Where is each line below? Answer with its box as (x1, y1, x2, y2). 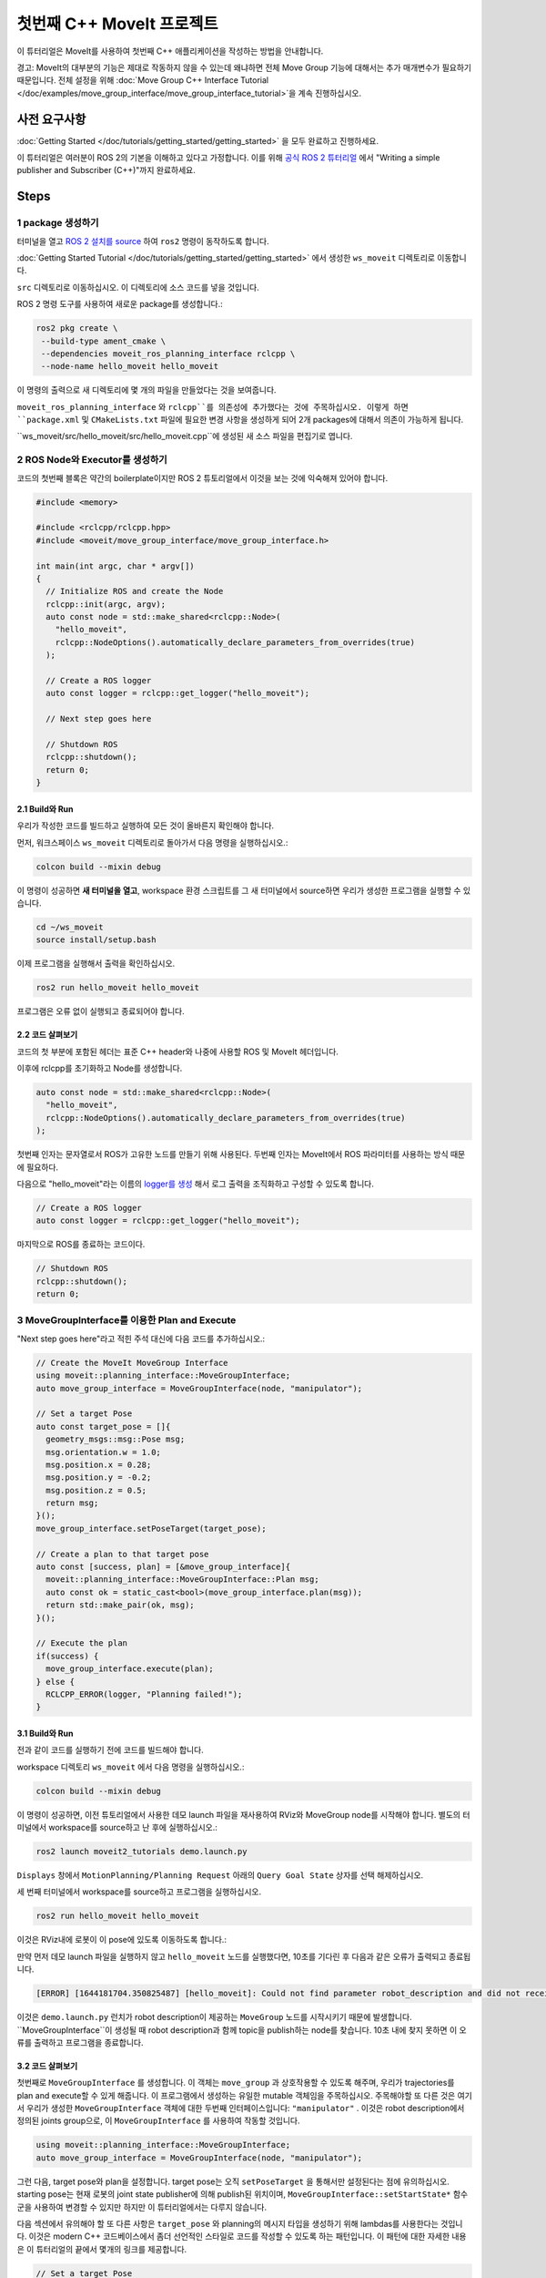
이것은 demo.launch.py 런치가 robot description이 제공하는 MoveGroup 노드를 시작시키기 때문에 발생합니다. (16, 2012, 413, 2023)
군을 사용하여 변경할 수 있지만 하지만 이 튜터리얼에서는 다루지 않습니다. (16, 2201, 268, 2212)
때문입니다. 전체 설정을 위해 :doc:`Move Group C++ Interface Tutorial (16, 75, 268, 86)
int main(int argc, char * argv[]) (35, 560, 195, 571)
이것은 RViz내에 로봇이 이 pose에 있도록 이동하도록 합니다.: (16, 1934, 227, 1945)
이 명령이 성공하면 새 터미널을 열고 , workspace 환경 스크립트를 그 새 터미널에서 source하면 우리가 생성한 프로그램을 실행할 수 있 (16, 885, 471, 896)
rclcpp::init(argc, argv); (45, 599, 167, 610)
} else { (35, 1677, 76, 1687)
